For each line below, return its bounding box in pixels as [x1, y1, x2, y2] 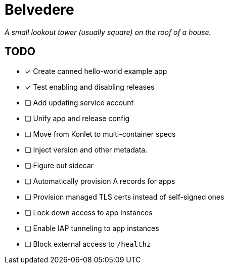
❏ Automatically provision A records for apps [25, 176, 175, 185]
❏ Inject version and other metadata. [25, 145, 148, 154]
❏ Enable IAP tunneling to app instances [25, 223, 159, 233]
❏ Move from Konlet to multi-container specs [25, 129, 176, 138]
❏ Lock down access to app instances [25, 208, 153, 217]
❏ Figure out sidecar [25, 161, 94, 170]
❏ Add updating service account [25, 98, 134, 107]
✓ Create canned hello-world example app [25, 66, 167, 75]
